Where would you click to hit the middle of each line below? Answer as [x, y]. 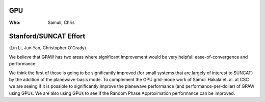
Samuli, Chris [61, 22]
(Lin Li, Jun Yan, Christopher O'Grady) [48, 48]
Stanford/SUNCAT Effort [47, 36]
